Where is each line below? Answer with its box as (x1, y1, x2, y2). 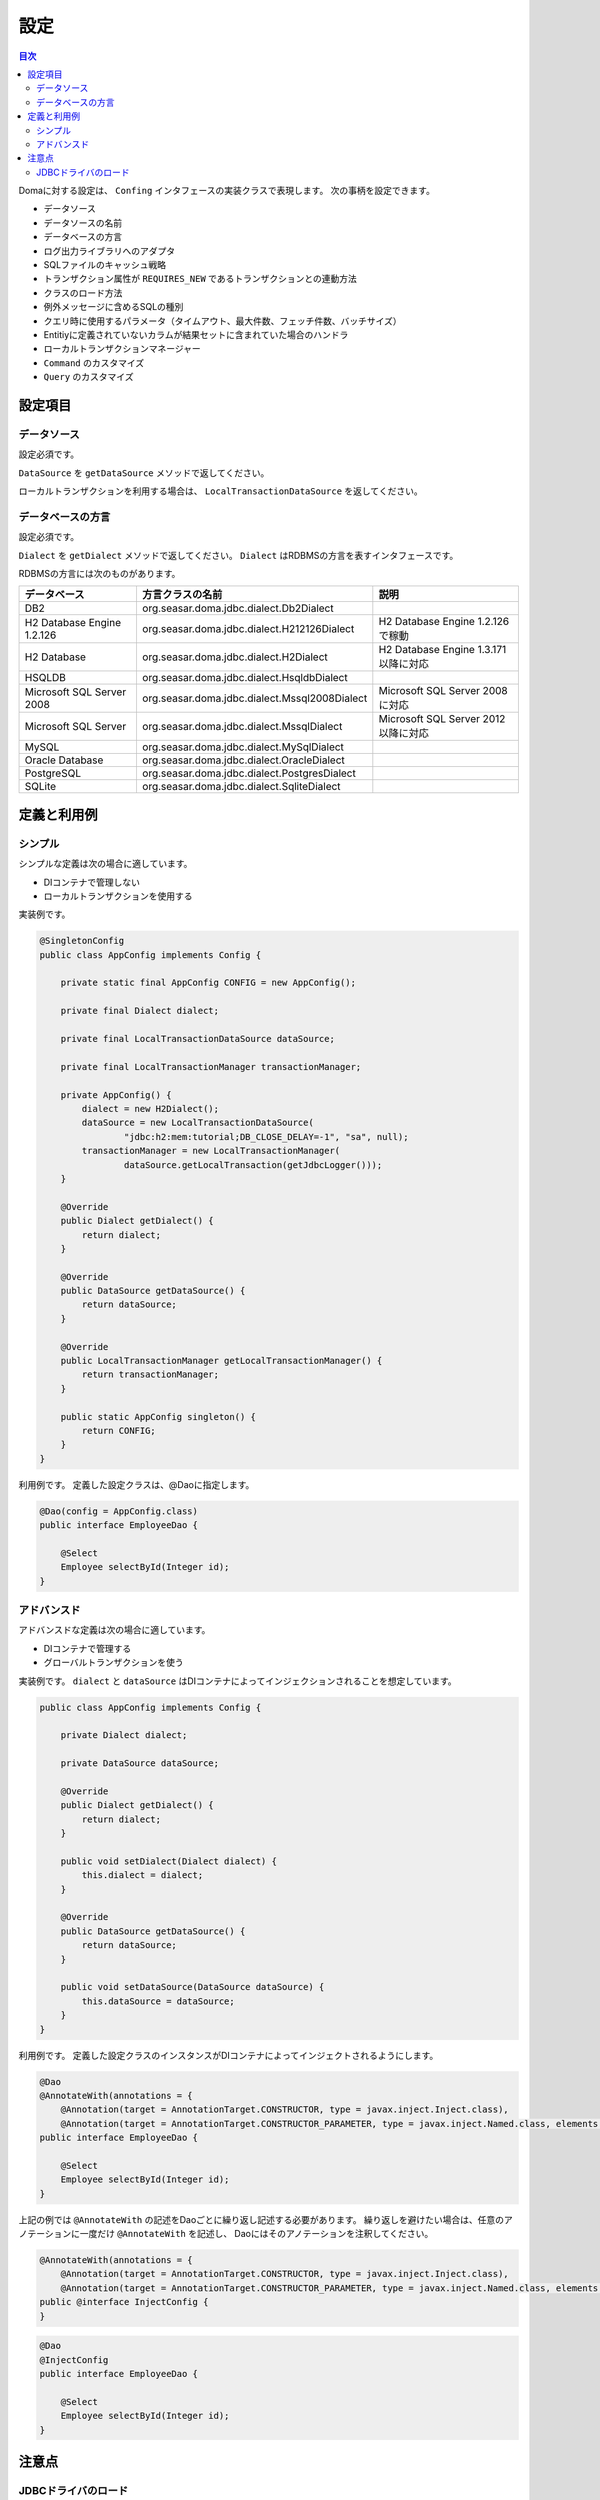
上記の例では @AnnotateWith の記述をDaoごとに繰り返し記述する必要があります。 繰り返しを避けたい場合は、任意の (18, 2213, 505, 2225)
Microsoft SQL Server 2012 (378, 712, 506, 726)
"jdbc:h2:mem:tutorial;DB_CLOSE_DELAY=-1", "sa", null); (123, 1131, 409, 1142)
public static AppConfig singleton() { (60, 1411, 257, 1422)
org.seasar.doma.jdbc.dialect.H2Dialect (141, 650, 329, 664)
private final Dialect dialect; (60, 1005, 220, 1017)
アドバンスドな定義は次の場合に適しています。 (18, 1624, 211, 1636)
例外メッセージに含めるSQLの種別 (43, 301, 184, 313)
